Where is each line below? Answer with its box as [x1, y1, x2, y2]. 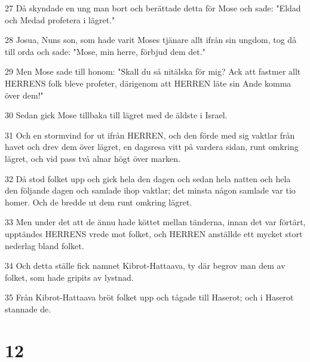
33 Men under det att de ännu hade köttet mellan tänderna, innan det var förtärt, [5, 216, 306, 228]
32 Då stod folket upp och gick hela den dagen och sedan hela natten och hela [5, 172, 291, 185]
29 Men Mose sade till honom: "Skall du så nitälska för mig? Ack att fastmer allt [5, 65, 301, 78]
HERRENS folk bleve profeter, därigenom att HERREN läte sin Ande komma [5, 76, 291, 89]
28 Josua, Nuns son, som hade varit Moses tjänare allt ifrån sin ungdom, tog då [5, 33, 297, 46]
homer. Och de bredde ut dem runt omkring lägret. [5, 195, 192, 208]
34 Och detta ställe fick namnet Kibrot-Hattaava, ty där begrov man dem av [5, 259, 286, 272]
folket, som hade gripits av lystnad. [5, 271, 134, 283]
